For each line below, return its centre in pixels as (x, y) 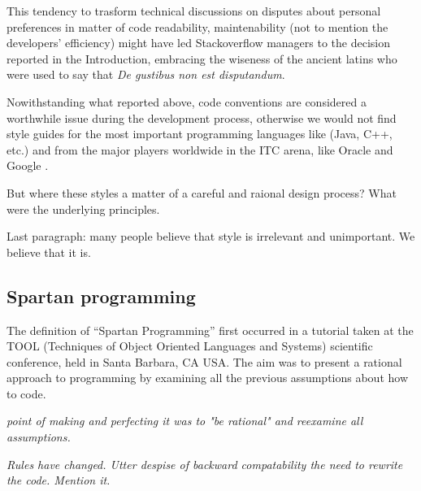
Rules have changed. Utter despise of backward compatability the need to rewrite (205, 464)
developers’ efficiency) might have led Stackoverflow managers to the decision (199, 43)
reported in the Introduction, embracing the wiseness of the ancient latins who (202, 58)
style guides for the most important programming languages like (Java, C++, (200, 134)
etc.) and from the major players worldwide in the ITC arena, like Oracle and (200, 149)
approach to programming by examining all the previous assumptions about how (208, 378)
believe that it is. (49, 252)
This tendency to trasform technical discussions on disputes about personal (194, 11)
